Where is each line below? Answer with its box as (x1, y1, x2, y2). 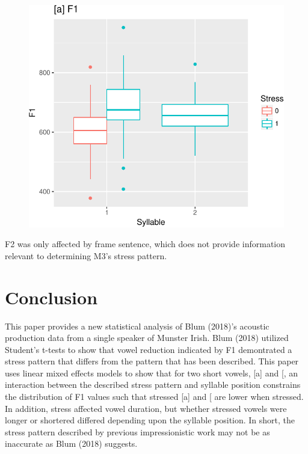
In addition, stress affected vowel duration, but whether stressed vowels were (5, 402, 287, 414)
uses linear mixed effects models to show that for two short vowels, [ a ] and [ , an (5, 366, 298, 379)
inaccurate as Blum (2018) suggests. (5, 437, 138, 450)
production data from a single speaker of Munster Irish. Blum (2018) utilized (5, 331, 289, 344)
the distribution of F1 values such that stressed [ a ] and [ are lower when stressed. (5, 390, 304, 403)
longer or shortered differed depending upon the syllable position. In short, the (5, 414, 295, 426)
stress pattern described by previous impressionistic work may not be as (5, 425, 270, 438)
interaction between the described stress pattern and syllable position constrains (5, 378, 301, 391)
